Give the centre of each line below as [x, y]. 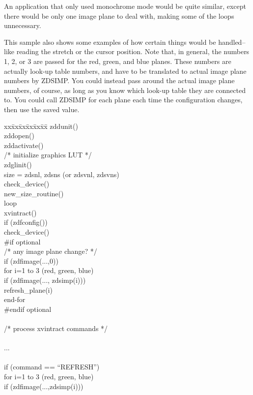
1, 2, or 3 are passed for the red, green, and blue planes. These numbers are [118, 61]
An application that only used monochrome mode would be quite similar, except [125, 6]
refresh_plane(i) [28, 289]
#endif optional [28, 309]
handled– [232, 42]
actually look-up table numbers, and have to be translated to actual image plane [125, 71]
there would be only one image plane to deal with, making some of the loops [119, 15]
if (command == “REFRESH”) [52, 367]
